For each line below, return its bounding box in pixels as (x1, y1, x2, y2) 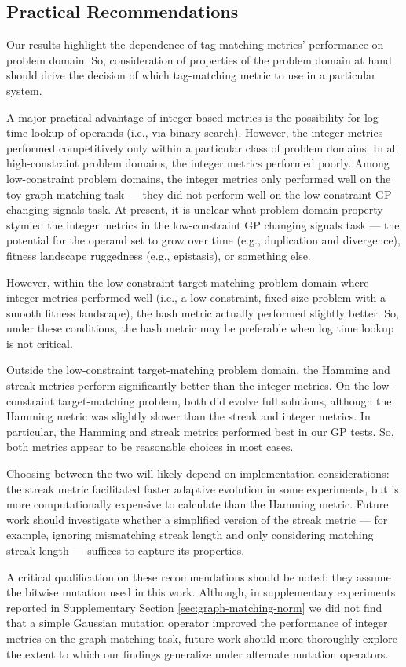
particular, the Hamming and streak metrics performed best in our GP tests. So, (6, 423, 394, 439)
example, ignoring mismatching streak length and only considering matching (6, 526, 374, 543)
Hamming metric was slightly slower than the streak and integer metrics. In (6, 408, 371, 424)
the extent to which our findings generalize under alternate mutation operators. (6, 645, 389, 662)
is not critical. (6, 335, 73, 351)
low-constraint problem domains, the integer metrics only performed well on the (6, 170, 391, 186)
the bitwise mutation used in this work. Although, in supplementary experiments (6, 584, 396, 600)
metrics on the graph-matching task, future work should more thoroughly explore (6, 629, 397, 646)
